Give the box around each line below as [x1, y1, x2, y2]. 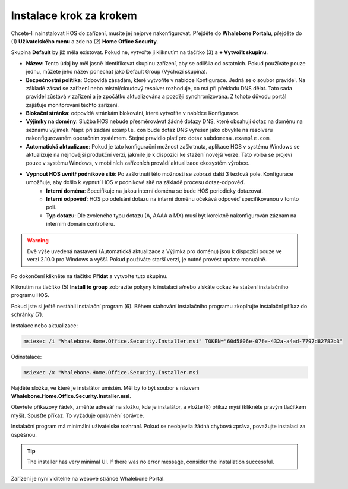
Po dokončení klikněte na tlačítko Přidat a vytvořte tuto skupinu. [11, 272, 168, 279]
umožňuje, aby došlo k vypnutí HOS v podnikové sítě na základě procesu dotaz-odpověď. [26, 179, 246, 186]
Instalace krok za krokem [11, 9, 138, 22]
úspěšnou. [11, 431, 37, 438]
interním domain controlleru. [46, 220, 115, 228]
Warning [27, 236, 49, 244]
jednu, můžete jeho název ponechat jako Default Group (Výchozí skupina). [26, 68, 208, 75]
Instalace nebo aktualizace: [11, 321, 78, 329]
